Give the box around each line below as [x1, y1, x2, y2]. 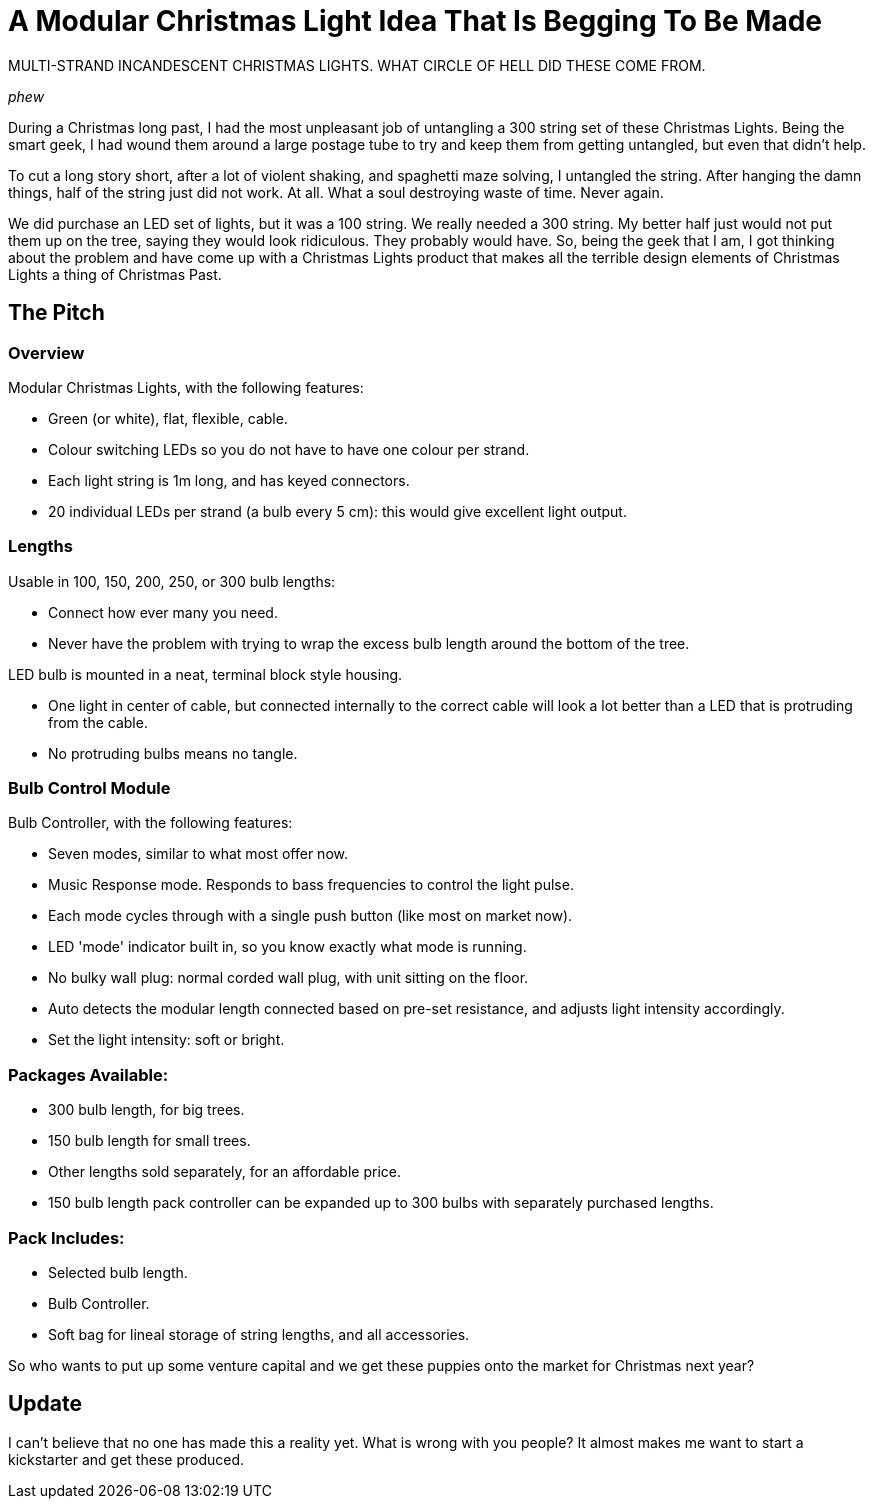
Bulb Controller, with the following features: [8, 814, 293, 832]
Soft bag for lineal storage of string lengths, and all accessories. [48, 1325, 470, 1343]
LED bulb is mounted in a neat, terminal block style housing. [8, 665, 403, 683]
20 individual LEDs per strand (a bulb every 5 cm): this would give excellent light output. [48, 502, 627, 520]
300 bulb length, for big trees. [48, 1101, 245, 1119]
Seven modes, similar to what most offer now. [48, 845, 348, 863]
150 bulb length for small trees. [48, 1132, 251, 1150]
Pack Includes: [8, 1227, 125, 1248]
